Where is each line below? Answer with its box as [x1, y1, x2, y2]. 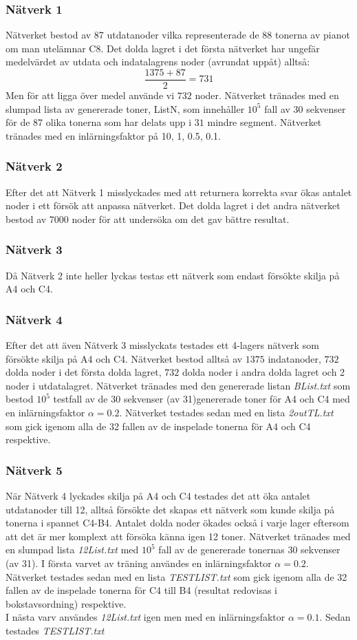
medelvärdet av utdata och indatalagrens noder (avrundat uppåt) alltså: [6, 54, 310, 69]
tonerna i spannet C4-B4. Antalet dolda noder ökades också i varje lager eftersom [6, 515, 349, 530]
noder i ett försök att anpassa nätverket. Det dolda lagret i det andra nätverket [6, 198, 340, 213]
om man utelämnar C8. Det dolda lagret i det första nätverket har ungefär [6, 41, 320, 55]
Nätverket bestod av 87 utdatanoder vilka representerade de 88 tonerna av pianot [6, 28, 350, 42]
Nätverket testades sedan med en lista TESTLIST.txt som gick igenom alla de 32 [6, 569, 347, 584]
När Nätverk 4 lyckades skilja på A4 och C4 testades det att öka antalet [6, 489, 311, 503]
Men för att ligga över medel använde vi [6, 88, 175, 103]
